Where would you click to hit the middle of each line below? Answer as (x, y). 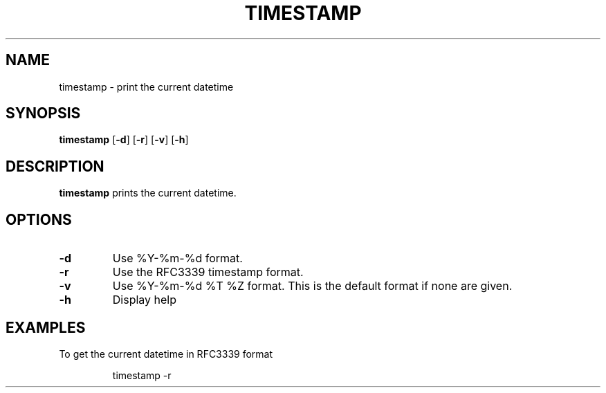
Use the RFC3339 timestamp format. (208, 272)
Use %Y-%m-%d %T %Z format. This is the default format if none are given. (312, 286)
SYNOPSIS (43, 113)
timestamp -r (142, 375)
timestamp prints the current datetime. (148, 193)
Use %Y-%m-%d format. (177, 258)
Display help (145, 300)
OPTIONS (39, 219)
